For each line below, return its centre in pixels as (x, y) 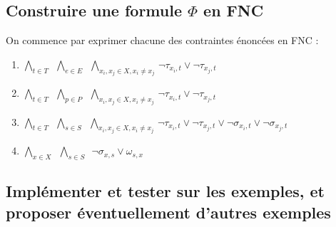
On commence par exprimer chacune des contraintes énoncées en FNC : (162, 40)
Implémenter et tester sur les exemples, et (165, 191)
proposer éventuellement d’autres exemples (168, 212)
